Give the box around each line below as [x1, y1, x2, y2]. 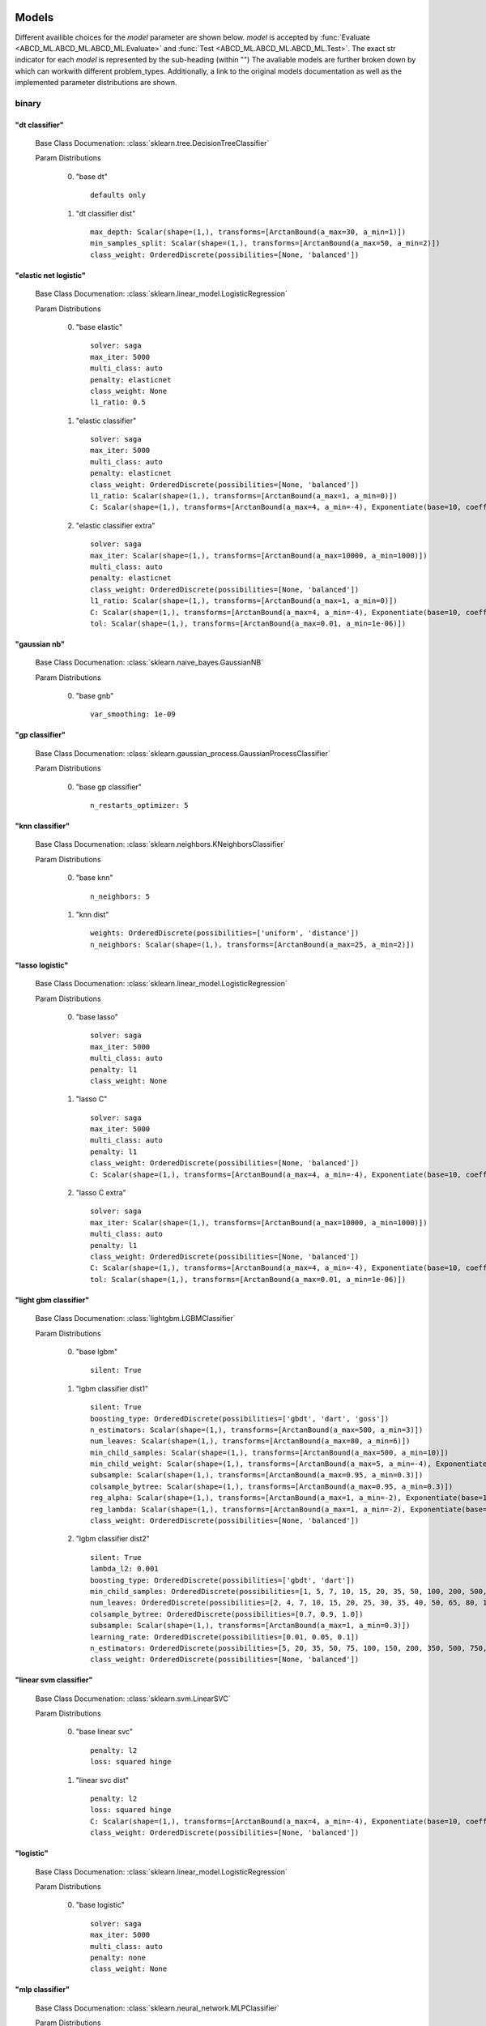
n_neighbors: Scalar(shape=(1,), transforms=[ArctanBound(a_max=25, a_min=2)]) [90, 940, 415, 949]
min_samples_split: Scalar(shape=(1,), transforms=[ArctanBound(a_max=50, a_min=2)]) [90, 239, 441, 248]
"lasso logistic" [15, 960, 69, 970]
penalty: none [90, 1953, 146, 1962]
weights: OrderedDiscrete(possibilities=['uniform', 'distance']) [90, 929, 360, 938]
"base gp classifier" [75, 782, 142, 792]
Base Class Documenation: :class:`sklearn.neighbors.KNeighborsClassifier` [35, 840, 287, 849]
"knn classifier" [15, 821, 70, 831]
